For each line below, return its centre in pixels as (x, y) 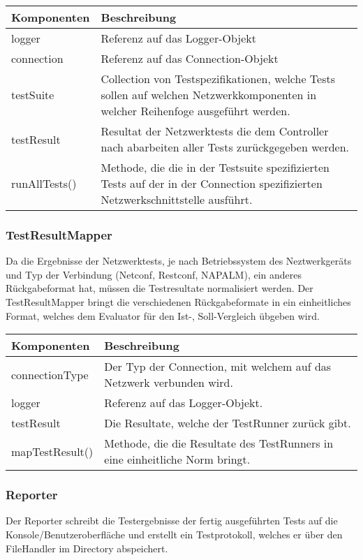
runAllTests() (44, 183)
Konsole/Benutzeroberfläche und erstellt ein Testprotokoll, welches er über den (174, 534)
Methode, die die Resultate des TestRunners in (219, 443)
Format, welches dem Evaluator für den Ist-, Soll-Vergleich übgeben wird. (163, 315)
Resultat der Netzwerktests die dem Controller (215, 131)
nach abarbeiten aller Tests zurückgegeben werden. (225, 147)
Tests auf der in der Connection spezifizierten (212, 183)
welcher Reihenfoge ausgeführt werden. (195, 111)
